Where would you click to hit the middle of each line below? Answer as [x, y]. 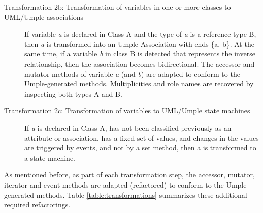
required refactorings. [37, 205]
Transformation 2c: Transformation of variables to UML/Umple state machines [127, 111]
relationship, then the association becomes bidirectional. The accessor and [140, 63]
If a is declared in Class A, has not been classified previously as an [128, 127]
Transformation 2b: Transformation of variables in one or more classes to [118, 7]
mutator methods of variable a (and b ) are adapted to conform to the [132, 73]
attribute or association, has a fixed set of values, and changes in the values [142, 138]
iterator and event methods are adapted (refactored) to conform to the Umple [125, 184]
